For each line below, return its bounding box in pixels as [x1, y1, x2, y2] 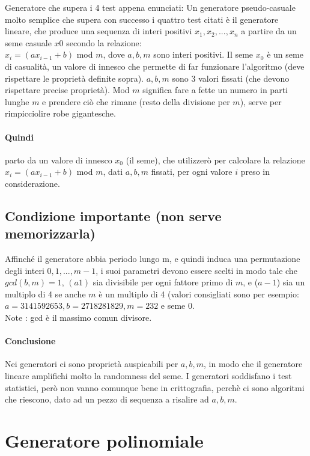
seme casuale [5, 36, 52, 49]
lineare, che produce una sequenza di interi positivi [5, 25, 192, 37]
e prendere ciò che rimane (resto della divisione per [42, 95, 230, 108]
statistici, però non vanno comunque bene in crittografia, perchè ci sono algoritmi [5, 381, 305, 394]
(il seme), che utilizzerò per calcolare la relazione [126, 153, 305, 166]
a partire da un [241, 25, 297, 37]
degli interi [5, 264, 44, 276]
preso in [240, 165, 270, 178]
